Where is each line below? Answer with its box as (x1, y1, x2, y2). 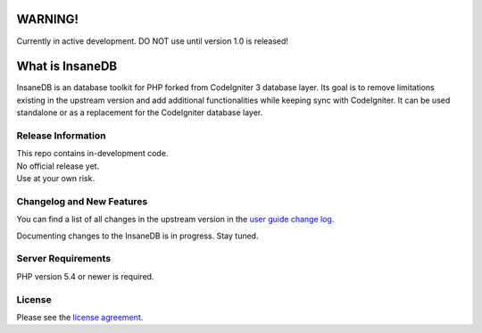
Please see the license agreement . (16, 312, 144, 322)
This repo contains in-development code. (16, 148, 169, 159)
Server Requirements (16, 253, 112, 265)
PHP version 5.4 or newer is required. (16, 271, 154, 281)
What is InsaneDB (16, 59, 118, 74)
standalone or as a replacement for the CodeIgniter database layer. (16, 107, 263, 118)
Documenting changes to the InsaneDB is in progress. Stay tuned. (16, 230, 259, 241)
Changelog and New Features (16, 195, 148, 207)
